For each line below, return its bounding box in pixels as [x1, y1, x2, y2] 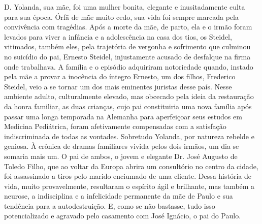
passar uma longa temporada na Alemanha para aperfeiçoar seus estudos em [4, 111, 242, 121]
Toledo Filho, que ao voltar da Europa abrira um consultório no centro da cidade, [4, 161, 258, 171]
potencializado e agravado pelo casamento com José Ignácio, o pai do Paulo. [4, 210, 241, 221]
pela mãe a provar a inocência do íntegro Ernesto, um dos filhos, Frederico [4, 71, 236, 82]
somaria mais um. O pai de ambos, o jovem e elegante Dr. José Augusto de [4, 150, 238, 161]
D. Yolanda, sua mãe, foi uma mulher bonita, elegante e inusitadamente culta [4, 2, 245, 12]
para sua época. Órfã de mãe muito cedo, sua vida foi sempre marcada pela [4, 11, 239, 22]
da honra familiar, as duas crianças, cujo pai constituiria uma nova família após [4, 101, 252, 111]
